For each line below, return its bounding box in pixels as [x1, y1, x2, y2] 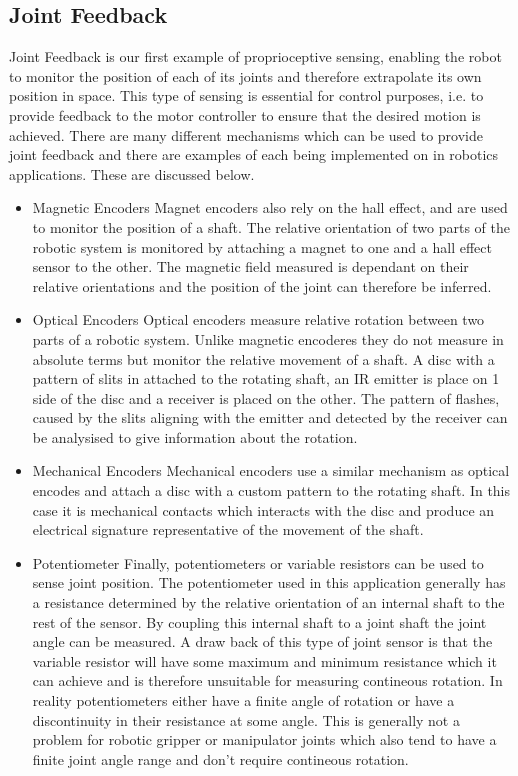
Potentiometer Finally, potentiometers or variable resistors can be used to [32, 552, 484, 573]
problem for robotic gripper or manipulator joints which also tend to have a [32, 729, 497, 750]
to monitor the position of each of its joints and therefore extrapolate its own [9, 65, 482, 86]
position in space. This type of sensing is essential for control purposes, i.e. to [9, 85, 484, 106]
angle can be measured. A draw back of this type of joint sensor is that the [32, 631, 493, 652]
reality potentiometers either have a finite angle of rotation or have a [32, 690, 455, 711]
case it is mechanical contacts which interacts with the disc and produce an [32, 499, 495, 520]
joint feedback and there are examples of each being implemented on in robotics [9, 144, 499, 165]
